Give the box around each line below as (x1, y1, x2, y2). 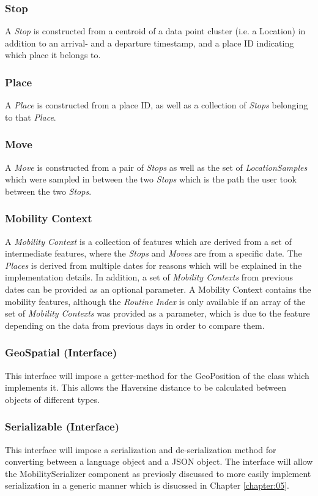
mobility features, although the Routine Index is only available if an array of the (5, 295, 306, 307)
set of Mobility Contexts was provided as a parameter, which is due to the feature (5, 307, 310, 320)
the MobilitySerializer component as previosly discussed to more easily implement (5, 467, 311, 479)
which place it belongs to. (5, 48, 101, 61)
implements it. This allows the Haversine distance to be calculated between (5, 381, 287, 394)
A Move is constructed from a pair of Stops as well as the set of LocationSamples (5, 160, 308, 173)
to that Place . (5, 110, 56, 123)
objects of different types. (5, 393, 100, 405)
